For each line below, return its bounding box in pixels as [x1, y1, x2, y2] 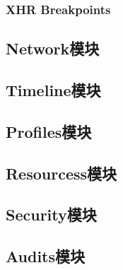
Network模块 [6, 37, 100, 59]
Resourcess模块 [6, 162, 117, 184]
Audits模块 [6, 245, 86, 267]
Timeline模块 [6, 79, 101, 101]
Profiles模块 [6, 120, 92, 142]
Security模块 [6, 204, 97, 225]
